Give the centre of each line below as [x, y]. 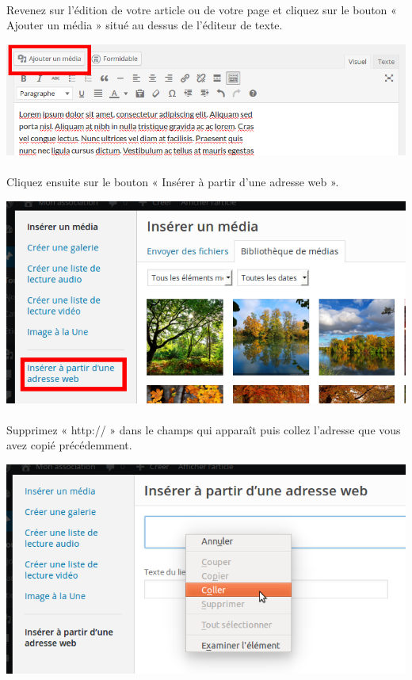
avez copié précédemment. [69, 445]
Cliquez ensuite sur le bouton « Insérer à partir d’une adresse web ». [173, 181]
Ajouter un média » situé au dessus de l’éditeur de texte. [145, 25]
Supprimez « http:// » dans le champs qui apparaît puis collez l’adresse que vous [204, 429]
